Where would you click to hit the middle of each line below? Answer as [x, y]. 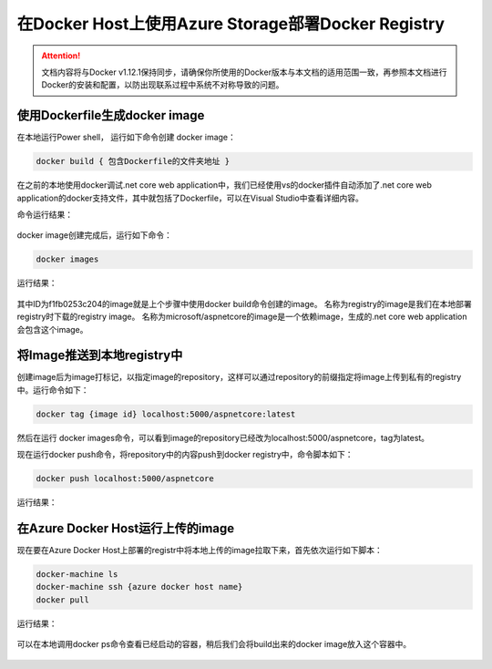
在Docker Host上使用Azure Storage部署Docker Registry [231, 24]
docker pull [63, 600]
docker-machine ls [77, 575]
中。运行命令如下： [53, 390]
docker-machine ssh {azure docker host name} [139, 587]
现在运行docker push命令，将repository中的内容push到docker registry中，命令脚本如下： [185, 455]
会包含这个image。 [52, 329]
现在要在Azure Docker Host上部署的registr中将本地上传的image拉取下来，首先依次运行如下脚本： [200, 551]
